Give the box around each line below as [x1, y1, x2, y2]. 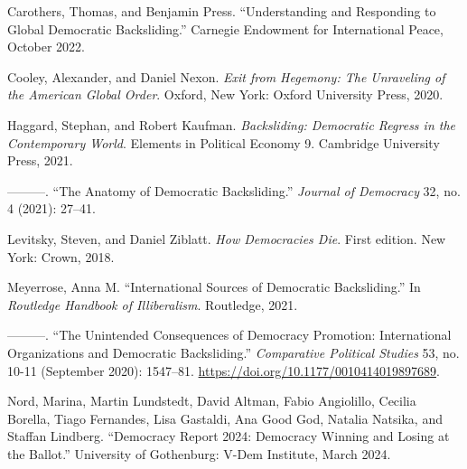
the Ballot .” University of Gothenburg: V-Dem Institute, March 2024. [7, 444, 391, 463]
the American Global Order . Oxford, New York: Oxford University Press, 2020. [7, 85, 444, 104]
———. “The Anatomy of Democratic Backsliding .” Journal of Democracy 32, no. [7, 181, 461, 200]
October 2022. [7, 37, 85, 56]
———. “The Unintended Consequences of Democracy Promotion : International [7, 325, 452, 344]
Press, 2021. [7, 151, 73, 170]
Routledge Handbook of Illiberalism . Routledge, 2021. [7, 295, 298, 314]
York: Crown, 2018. [7, 247, 115, 266]
